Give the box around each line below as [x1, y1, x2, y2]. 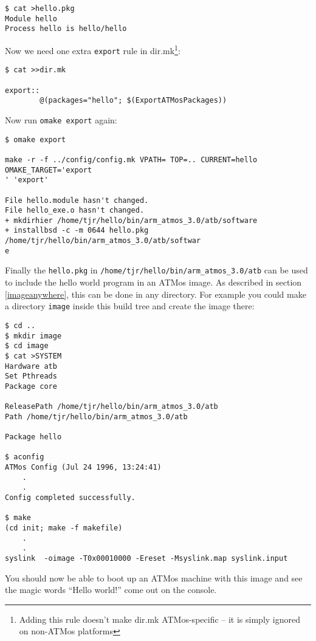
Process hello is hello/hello [5, 24, 127, 33]
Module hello [5, 14, 57, 23]
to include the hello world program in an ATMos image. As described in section [5, 276, 302, 289]
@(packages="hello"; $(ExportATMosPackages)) [39, 96, 227, 105]
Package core [5, 382, 57, 391]
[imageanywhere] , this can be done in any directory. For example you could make [5, 287, 306, 300]
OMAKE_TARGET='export [5, 165, 92, 174]
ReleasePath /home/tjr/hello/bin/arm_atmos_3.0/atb [5, 402, 218, 411]
